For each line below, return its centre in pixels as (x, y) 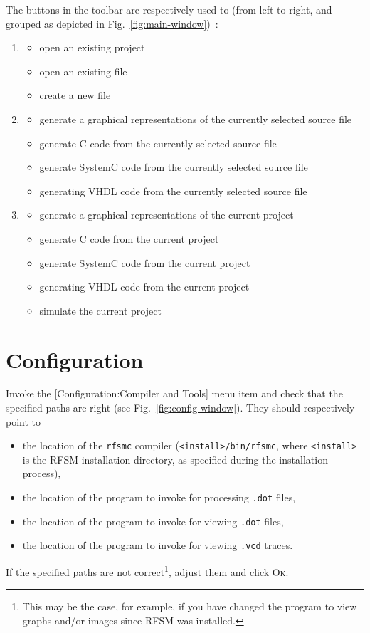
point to (23, 421)
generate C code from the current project (129, 238)
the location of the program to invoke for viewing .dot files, (153, 521)
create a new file (75, 95)
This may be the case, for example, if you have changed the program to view (190, 606)
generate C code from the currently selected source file (158, 143)
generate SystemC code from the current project (145, 262)
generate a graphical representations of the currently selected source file (196, 119)
